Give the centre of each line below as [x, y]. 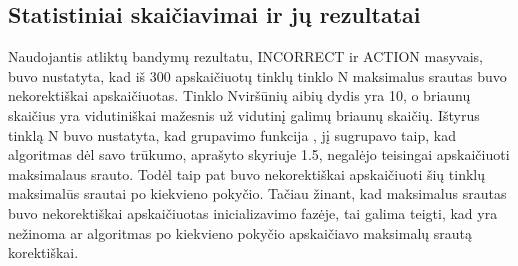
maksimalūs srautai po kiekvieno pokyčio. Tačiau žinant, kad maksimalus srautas [257, 193]
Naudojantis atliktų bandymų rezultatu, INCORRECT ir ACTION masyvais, [245, 56]
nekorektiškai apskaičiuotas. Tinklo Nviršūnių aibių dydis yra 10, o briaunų [239, 95]
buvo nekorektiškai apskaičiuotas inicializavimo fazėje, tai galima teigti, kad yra [253, 212]
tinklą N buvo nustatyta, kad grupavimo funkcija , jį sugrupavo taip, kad [232, 134]
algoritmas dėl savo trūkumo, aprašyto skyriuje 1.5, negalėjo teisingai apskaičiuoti [259, 154]
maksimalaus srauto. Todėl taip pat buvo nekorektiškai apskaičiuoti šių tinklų [246, 173]
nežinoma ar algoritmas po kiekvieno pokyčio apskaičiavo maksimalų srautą [240, 232]
